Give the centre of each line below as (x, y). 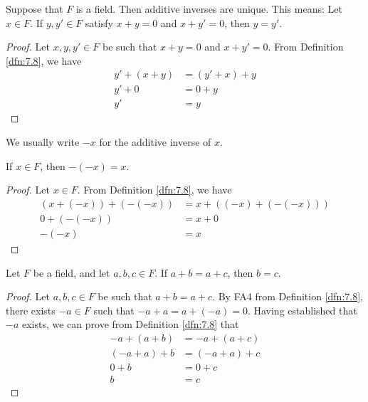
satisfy (99, 22)
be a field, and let (72, 272)
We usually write (43, 142)
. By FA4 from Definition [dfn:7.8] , (288, 296)
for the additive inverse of (155, 142)
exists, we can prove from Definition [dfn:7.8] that (130, 324)
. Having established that (302, 310)
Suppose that (35, 9)
